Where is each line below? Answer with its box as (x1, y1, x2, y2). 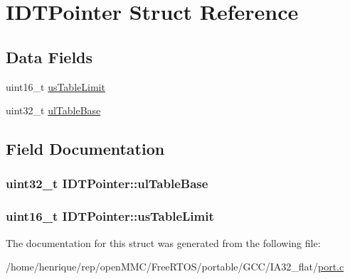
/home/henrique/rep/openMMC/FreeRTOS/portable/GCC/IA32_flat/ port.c (6, 259, 344, 274)
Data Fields (6, 45, 93, 67)
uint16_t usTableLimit (6, 79, 105, 94)
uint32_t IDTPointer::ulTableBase (6, 175, 208, 192)
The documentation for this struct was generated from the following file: (6, 235, 321, 250)
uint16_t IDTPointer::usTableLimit (6, 207, 214, 225)
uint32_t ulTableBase (6, 103, 101, 118)
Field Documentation (6, 138, 165, 160)
